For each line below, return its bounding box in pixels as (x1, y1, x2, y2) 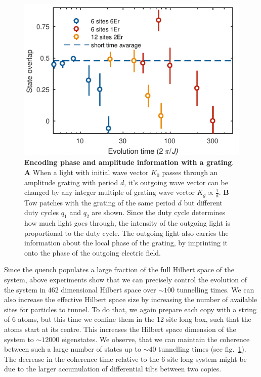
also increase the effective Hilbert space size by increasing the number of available (4, 294, 257, 305)
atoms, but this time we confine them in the (18, 314, 155, 324)
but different (184, 197, 223, 207)
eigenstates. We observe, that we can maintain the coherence (62, 333, 250, 344)
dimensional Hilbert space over (61, 284, 156, 295)
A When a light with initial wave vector (24, 167, 149, 178)
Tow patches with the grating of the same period (24, 197, 176, 207)
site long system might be (167, 353, 247, 364)
